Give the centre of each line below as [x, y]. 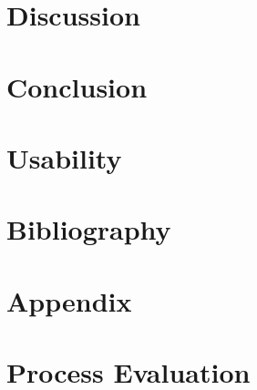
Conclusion [77, 86]
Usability [64, 157]
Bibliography [89, 229]
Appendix [69, 300]
